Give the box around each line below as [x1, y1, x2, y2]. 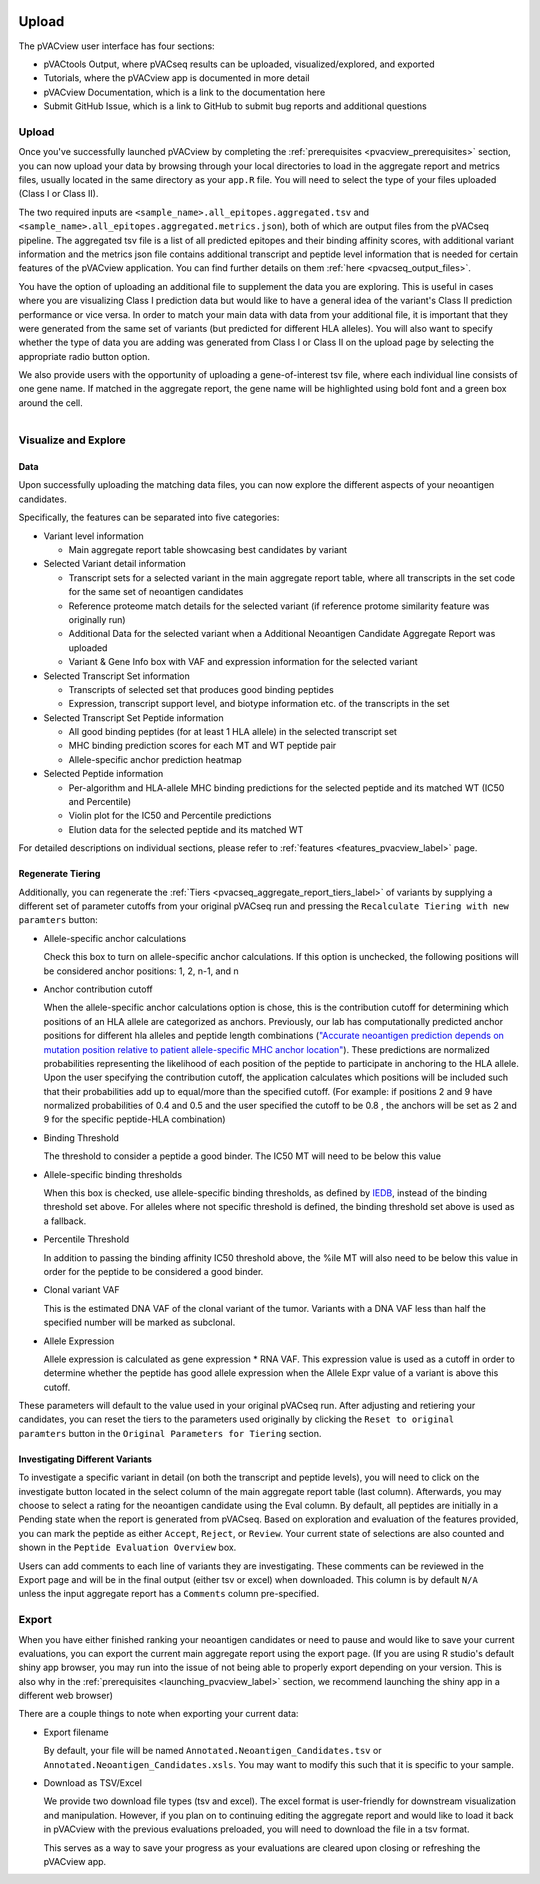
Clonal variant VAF [43, 1284, 120, 1296]
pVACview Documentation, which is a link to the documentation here [43, 86, 326, 98]
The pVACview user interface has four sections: [18, 40, 215, 52]
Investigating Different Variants [18, 1453, 152, 1465]
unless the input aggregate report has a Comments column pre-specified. [18, 1588, 320, 1600]
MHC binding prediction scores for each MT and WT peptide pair [68, 740, 337, 752]
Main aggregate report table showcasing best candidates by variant [68, 544, 348, 555]
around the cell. [18, 396, 84, 409]
